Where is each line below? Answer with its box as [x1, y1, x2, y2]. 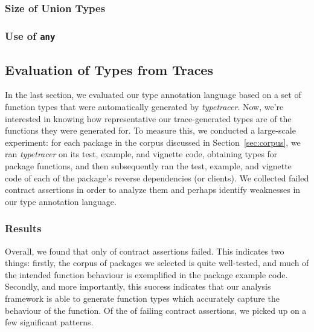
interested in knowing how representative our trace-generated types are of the [5, 112, 292, 125]
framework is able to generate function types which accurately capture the [5, 291, 280, 304]
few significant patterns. [5, 316, 94, 328]
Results [5, 221, 42, 236]
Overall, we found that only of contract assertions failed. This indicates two [5, 244, 284, 257]
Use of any [5, 28, 56, 43]
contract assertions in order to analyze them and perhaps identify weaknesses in [5, 183, 301, 196]
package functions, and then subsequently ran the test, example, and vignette [5, 160, 292, 172]
